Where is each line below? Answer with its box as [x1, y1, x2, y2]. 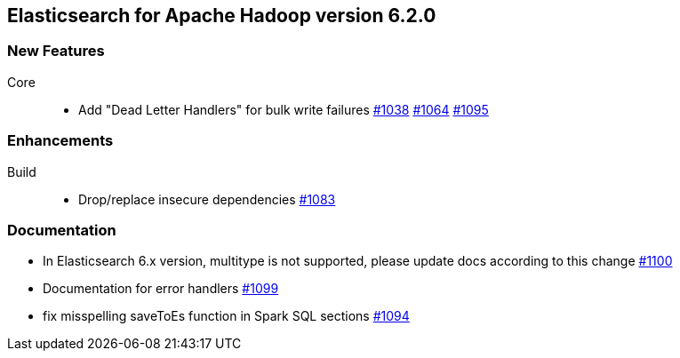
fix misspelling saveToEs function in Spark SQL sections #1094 [43, 308, 410, 324]
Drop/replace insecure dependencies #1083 [78, 191, 336, 207]
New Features [7, 42, 105, 60]
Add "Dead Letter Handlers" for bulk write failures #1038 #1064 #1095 [78, 101, 489, 117]
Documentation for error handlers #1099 [43, 281, 279, 297]
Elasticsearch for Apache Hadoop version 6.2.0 [7, 4, 436, 27]
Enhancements [7, 131, 114, 150]
